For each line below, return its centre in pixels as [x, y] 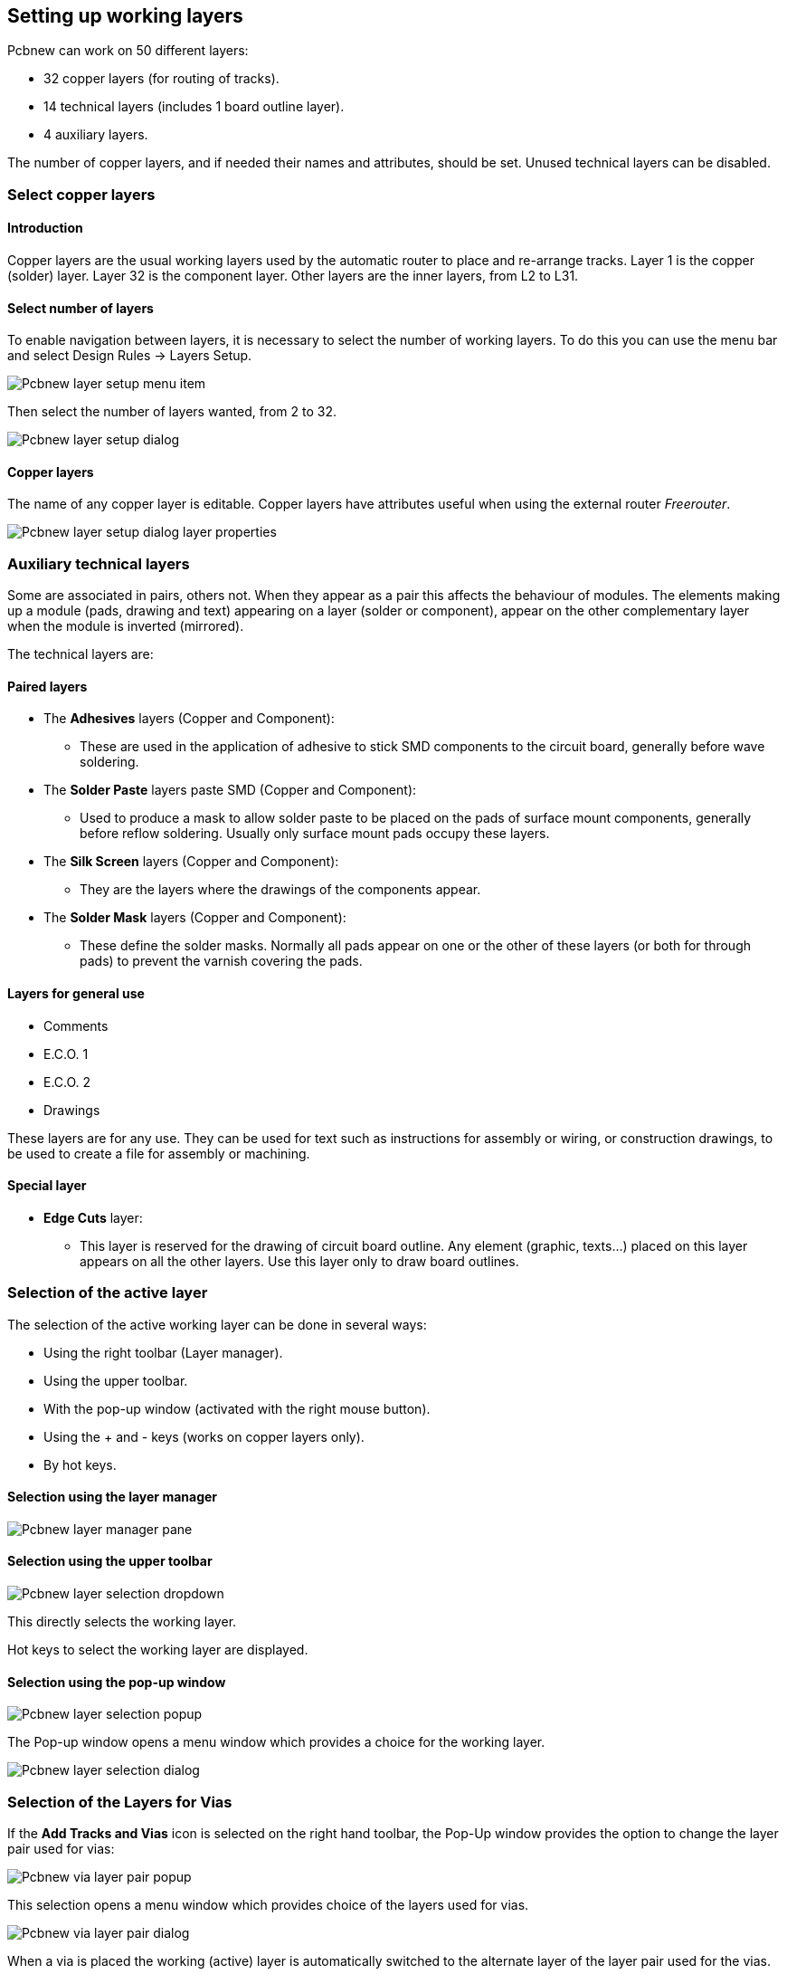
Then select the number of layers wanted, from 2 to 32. [172, 412]
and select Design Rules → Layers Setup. [130, 356]
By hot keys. [80, 1464]
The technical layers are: [81, 654]
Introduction [45, 228]
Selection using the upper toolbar [110, 1561]
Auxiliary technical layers [99, 563]
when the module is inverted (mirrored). [126, 626]
